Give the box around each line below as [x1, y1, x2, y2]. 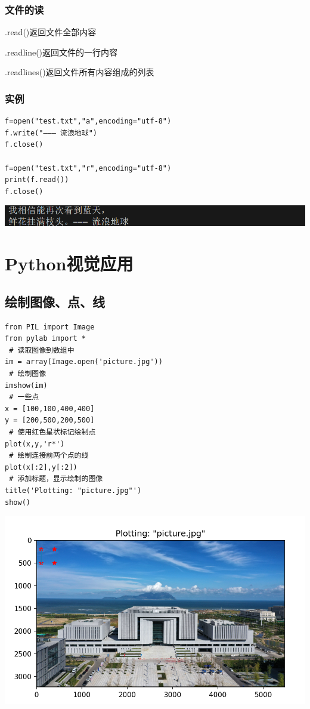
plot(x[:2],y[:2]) [5, 463, 77, 471]
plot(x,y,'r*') [5, 439, 65, 448]
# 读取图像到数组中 [9, 346, 75, 354]
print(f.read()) [5, 175, 69, 184]
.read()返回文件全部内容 [5, 26, 97, 38]
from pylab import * [5, 334, 86, 343]
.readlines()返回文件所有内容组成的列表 [5, 66, 154, 78]
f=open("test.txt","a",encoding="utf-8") [5, 117, 172, 126]
